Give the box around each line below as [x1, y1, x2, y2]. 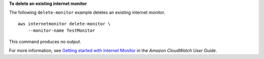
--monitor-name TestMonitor [27, 28, 95, 34]
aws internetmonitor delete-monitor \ [18, 21, 111, 26]
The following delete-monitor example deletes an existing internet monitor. [9, 10, 166, 16]
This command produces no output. [9, 39, 82, 44]
